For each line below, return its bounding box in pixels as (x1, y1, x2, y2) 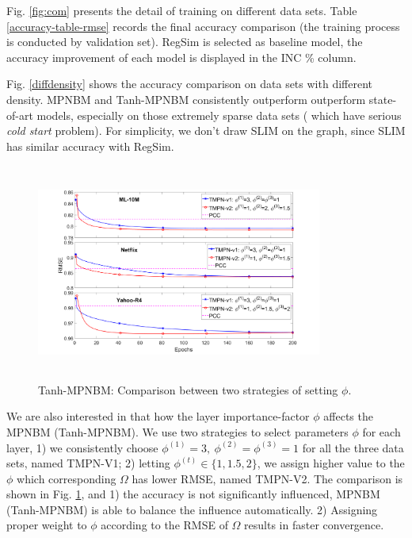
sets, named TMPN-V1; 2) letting (6, 455, 170, 471)
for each (362, 423, 401, 440)
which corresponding (17, 470, 116, 486)
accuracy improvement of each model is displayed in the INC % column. (6, 48, 357, 65)
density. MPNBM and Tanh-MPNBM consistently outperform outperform (6, 90, 366, 107)
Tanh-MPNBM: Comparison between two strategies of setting (38, 381, 338, 398)
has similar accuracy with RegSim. (6, 137, 174, 154)
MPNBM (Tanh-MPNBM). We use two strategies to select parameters (6, 423, 349, 440)
